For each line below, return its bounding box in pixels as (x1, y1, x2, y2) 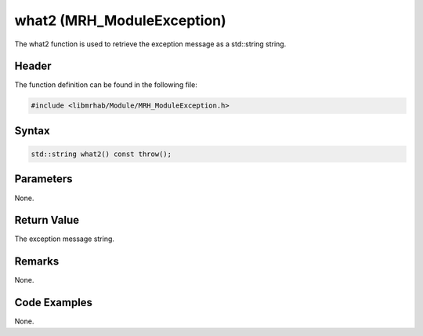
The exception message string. (14, 234, 115, 243)
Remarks (14, 255, 60, 268)
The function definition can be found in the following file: (14, 80, 197, 89)
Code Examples (14, 296, 93, 309)
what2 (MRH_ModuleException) (14, 12, 226, 29)
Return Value (14, 214, 80, 227)
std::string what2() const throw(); (31, 150, 172, 159)
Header (14, 60, 52, 73)
